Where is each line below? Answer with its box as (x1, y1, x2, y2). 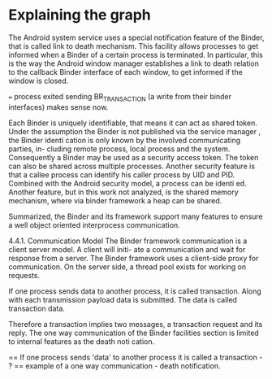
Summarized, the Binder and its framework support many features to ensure (8, 211, 264, 221)
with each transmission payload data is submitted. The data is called (8, 294, 238, 304)
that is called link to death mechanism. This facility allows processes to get (8, 41, 259, 50)
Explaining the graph (8, 6, 152, 24)
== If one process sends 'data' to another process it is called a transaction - (8, 352, 263, 362)
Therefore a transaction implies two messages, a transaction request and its (8, 319, 263, 329)
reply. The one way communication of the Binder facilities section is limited (8, 328, 260, 338)
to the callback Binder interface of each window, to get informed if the (8, 67, 244, 76)
